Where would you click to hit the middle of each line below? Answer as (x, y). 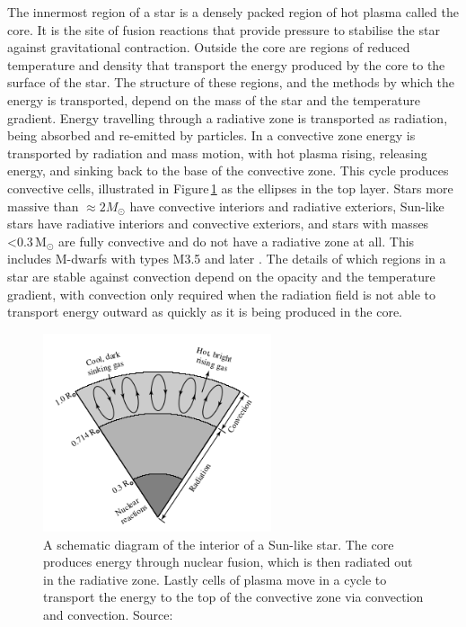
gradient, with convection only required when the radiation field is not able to (222, 294)
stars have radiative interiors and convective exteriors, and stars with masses (218, 224)
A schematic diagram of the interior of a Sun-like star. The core (219, 544)
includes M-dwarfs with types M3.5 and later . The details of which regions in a (227, 259)
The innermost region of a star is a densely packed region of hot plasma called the (233, 12)
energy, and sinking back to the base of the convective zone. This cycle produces (228, 170)
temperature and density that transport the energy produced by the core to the (226, 64)
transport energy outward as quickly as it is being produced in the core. (205, 312)
